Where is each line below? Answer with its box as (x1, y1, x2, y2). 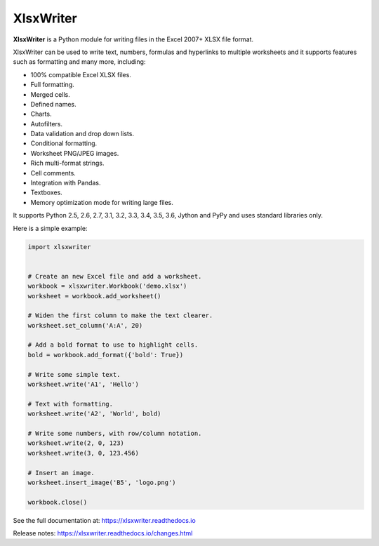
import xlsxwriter (27, 243, 91, 251)
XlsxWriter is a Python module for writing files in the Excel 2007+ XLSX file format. (13, 35, 254, 44)
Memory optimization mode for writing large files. (30, 198, 173, 206)
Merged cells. (30, 90, 70, 98)
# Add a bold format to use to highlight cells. (27, 341, 199, 349)
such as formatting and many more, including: (13, 58, 146, 66)
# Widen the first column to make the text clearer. (27, 312, 213, 319)
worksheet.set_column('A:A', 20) (27, 321, 143, 329)
